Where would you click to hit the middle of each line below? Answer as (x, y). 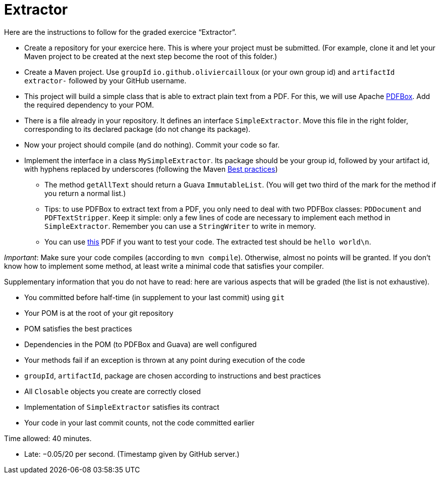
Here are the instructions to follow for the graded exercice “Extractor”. (120, 32)
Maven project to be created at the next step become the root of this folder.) (151, 56)
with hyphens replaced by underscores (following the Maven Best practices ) (151, 169)
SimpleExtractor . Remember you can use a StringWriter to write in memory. (180, 226)
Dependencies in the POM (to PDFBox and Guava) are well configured (141, 344)
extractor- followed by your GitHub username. (105, 80)
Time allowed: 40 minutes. (48, 438)
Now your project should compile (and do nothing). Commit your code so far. (152, 145)
